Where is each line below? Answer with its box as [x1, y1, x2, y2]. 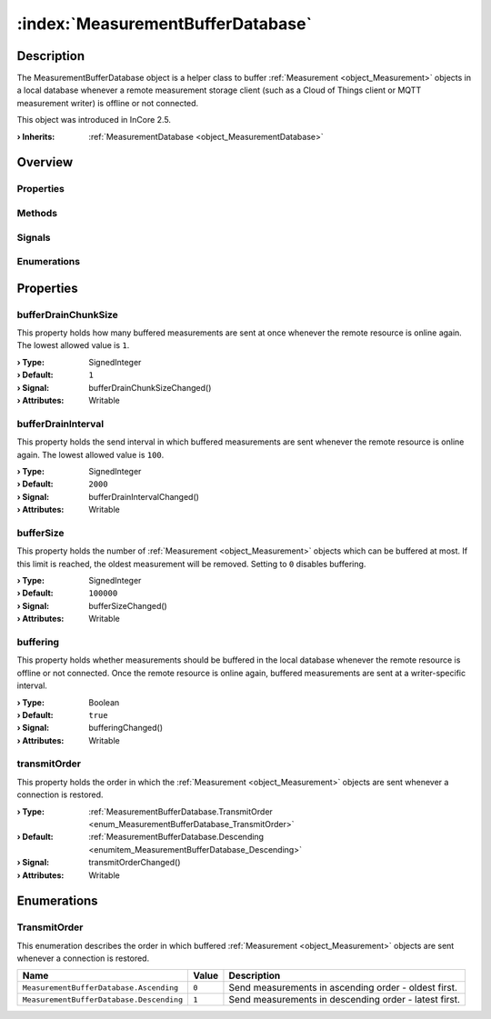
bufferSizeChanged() [88, 600, 167, 611]
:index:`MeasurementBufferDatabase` [16, 14, 313, 34]
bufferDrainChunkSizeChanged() [88, 382, 212, 393]
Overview [16, 155, 74, 170]
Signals [16, 231, 51, 244]
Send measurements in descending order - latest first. [228, 994, 461, 1006]
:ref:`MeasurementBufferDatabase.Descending [88, 832, 264, 843]
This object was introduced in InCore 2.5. [16, 115, 172, 125]
